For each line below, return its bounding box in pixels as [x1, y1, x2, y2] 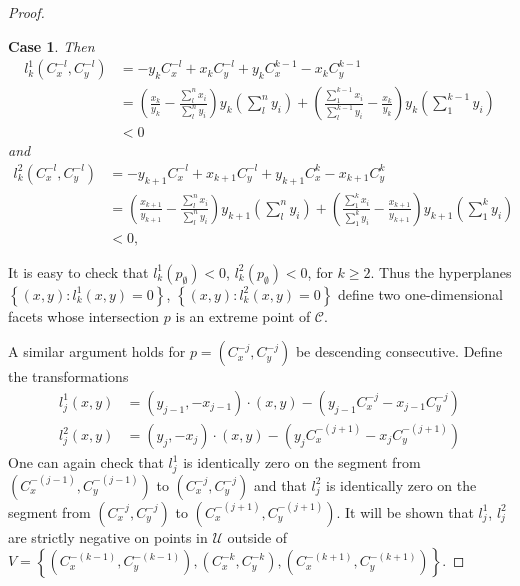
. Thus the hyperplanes [370, 261, 512, 282]
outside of [227, 526, 288, 547]
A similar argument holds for [8, 341, 186, 362]
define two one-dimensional [338, 283, 503, 304]
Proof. [8, 2, 45, 22]
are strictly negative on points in [8, 526, 208, 547]
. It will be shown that [336, 501, 474, 522]
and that [253, 474, 307, 495]
